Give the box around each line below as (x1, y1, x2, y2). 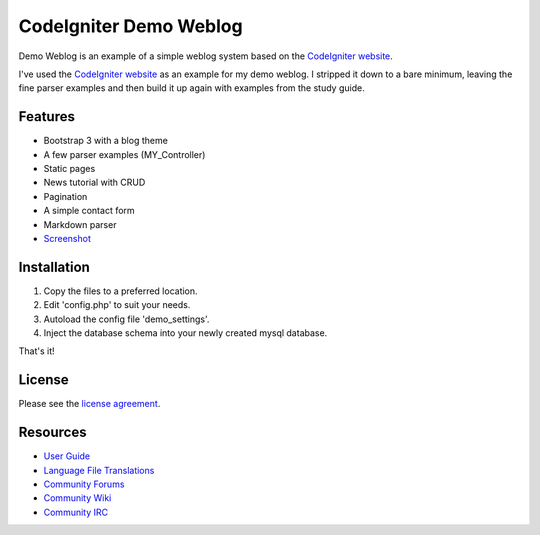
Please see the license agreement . (18, 398, 161, 410)
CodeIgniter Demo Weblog (18, 15, 244, 37)
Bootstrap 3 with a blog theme (43, 135, 169, 147)
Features (18, 108, 75, 125)
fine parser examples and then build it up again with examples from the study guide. (18, 82, 365, 94)
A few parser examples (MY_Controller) (43, 148, 206, 160)
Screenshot (43, 232, 92, 244)
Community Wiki (43, 492, 112, 504)
